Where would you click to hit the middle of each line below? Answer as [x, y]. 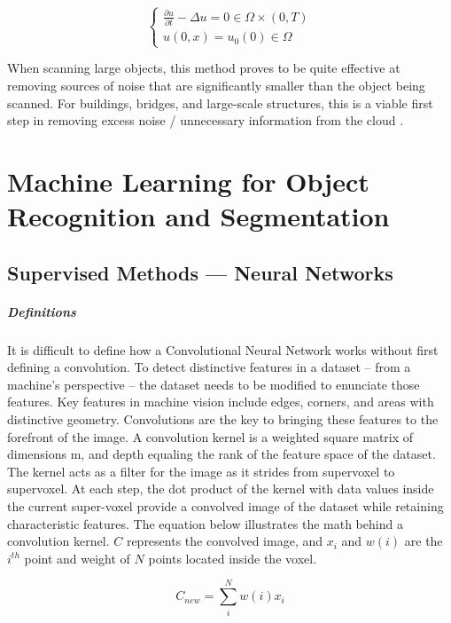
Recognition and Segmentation [198, 216]
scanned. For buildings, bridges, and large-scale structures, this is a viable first [220, 103]
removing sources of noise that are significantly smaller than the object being [216, 85]
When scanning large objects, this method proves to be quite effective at [204, 68]
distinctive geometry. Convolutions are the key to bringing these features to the [223, 419]
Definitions [42, 311]
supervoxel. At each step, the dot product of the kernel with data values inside [221, 489]
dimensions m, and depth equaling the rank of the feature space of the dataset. [222, 454]
